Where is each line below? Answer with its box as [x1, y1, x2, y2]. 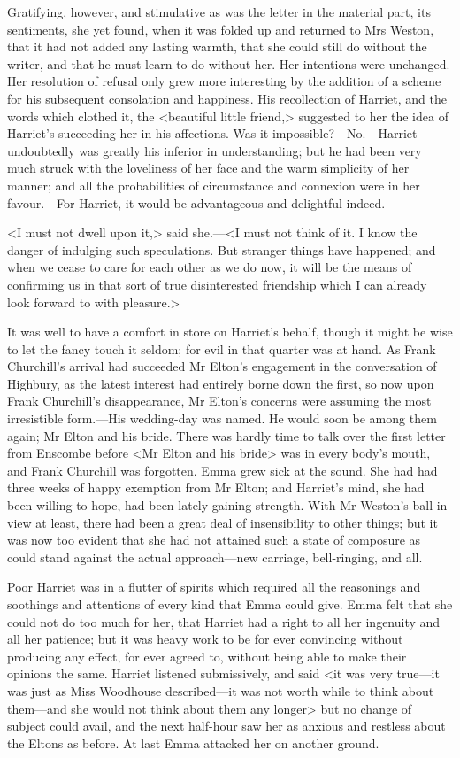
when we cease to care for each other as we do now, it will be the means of [7, 258, 412, 276]
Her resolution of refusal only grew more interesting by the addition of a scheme [7, 72, 441, 90]
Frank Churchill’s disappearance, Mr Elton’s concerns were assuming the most [7, 391, 432, 410]
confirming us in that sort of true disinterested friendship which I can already [7, 275, 427, 293]
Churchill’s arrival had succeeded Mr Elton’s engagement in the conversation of [7, 357, 437, 375]
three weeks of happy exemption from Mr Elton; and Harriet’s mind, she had [7, 478, 425, 497]
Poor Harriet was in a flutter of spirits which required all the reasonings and [7, 577, 421, 596]
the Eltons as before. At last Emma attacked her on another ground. [7, 733, 379, 752]
